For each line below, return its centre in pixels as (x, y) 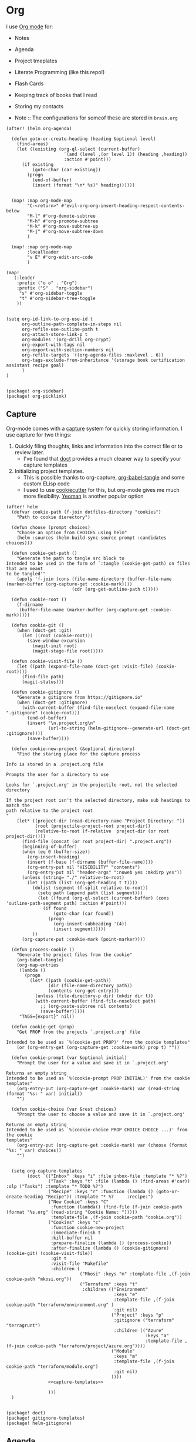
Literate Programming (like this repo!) (60, 72)
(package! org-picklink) (36, 396)
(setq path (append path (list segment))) (90, 893)
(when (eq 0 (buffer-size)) (56, 852)
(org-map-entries (38, 965)
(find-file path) (43, 677)
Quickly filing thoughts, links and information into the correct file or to (99, 446)
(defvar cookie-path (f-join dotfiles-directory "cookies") (86, 512)
